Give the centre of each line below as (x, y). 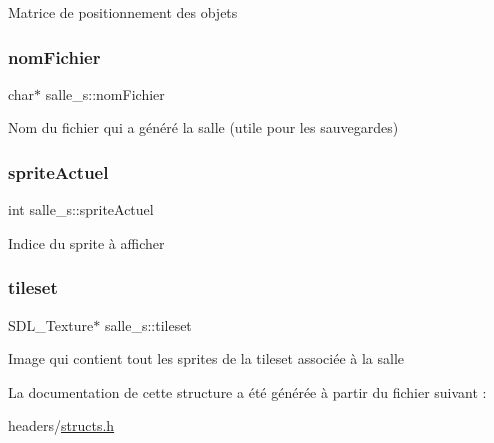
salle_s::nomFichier (105, 93)
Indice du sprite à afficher (86, 242)
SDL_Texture (51, 324)
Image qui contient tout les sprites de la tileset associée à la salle (206, 358)
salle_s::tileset (148, 324)
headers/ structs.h (61, 425)
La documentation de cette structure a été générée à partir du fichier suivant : (247, 391)
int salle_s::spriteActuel (81, 209)
